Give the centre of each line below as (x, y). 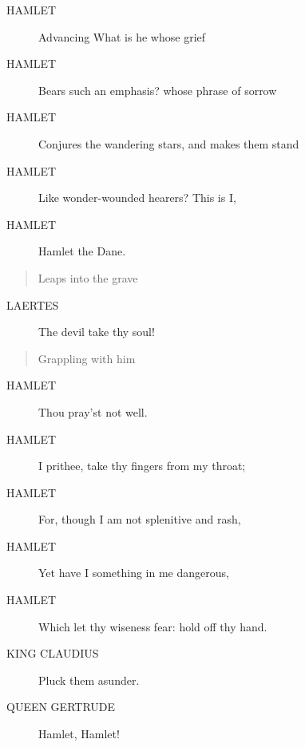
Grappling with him (87, 358)
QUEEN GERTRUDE (61, 707)
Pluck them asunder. (89, 680)
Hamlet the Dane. (82, 251)
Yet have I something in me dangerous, (134, 573)
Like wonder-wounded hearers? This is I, (137, 198)
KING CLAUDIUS (53, 653)
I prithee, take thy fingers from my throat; (142, 466)
